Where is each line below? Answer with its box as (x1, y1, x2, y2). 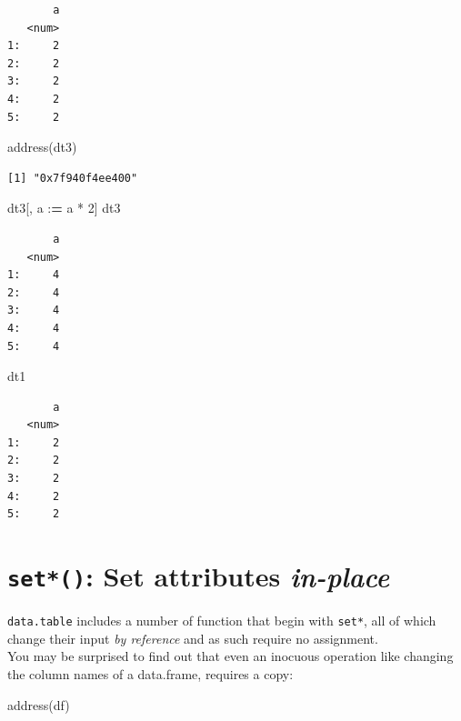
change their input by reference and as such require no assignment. (7, 628, 378, 647)
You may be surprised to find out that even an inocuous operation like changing (7, 646, 454, 666)
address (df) (7, 695, 70, 714)
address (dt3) (7, 137, 77, 156)
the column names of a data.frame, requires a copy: (7, 664, 294, 683)
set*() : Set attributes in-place (7, 557, 390, 596)
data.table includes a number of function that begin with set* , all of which (7, 611, 436, 630)
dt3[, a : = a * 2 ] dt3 (7, 198, 121, 217)
